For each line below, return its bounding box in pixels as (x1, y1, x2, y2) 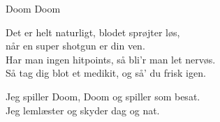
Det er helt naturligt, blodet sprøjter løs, (6, 24, 180, 39)
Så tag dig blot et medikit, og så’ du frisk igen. (6, 66, 206, 80)
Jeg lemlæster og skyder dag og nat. (6, 102, 160, 117)
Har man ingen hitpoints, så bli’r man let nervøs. (6, 52, 216, 66)
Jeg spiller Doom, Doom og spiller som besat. (6, 89, 200, 103)
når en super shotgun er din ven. (6, 38, 145, 53)
